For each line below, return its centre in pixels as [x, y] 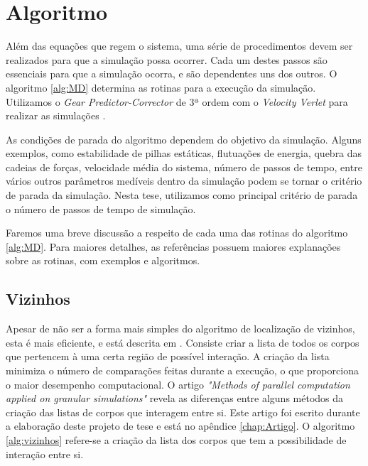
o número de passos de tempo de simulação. [101, 208]
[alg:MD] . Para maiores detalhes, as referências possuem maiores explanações [173, 246]
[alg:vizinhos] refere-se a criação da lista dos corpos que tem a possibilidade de [176, 439]
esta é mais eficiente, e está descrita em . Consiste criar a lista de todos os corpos [183, 342]
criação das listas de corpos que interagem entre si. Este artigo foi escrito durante [183, 412]
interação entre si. [45, 454]
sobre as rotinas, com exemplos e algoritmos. [103, 260]
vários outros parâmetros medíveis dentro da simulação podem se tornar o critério [184, 181]
